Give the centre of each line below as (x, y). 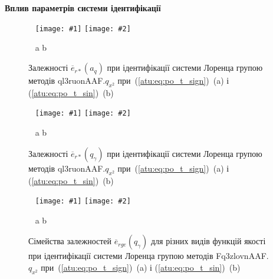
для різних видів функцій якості (208, 241)
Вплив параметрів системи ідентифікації (83, 8)
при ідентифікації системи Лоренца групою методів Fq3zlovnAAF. (149, 256)
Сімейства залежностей (70, 241)
